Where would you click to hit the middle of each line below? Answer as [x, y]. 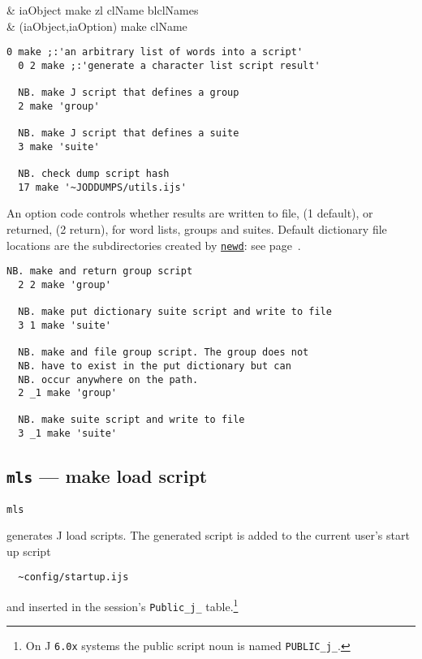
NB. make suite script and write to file [131, 420]
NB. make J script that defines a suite [129, 134]
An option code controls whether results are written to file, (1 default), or [190, 213]
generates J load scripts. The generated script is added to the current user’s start [208, 535]
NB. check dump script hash [94, 174]
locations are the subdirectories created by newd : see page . [154, 245]
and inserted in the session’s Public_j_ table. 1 [123, 605]
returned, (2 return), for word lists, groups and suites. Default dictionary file [197, 229]
